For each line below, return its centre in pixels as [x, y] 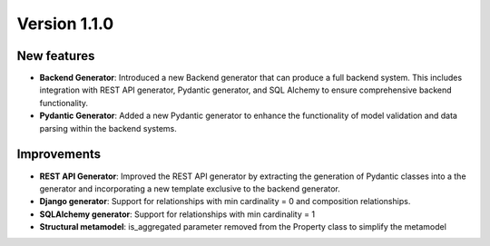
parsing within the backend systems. [108, 128]
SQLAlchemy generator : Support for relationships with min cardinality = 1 [177, 214]
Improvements [59, 154]
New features [56, 56]
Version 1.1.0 [65, 24]
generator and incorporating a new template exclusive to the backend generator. [190, 188]
